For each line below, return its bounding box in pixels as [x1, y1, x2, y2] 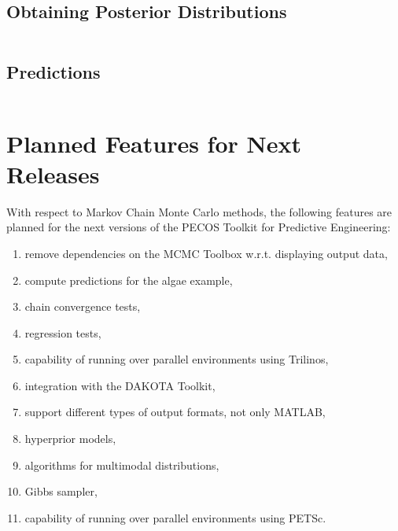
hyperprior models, [24, 430, 116, 447]
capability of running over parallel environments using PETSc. [24, 509, 326, 525]
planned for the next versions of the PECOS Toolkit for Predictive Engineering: [6, 219, 391, 235]
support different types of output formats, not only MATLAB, [24, 404, 326, 420]
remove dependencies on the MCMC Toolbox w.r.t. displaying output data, [24, 245, 388, 261]
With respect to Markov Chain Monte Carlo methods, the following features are [6, 203, 392, 219]
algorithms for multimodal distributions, [24, 456, 219, 473]
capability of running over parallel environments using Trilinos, [24, 351, 329, 367]
